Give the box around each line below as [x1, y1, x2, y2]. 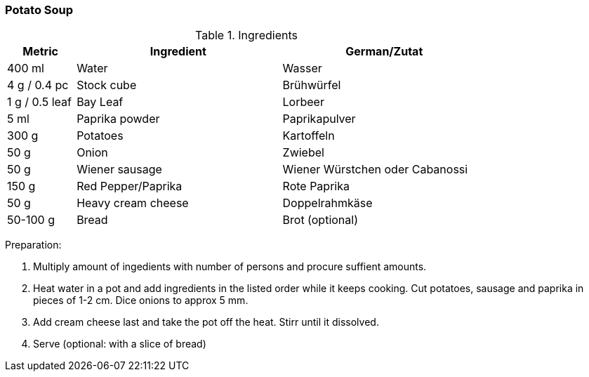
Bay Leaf [77, 95, 124, 110]
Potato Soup [5, 3, 74, 17]
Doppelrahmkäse [282, 196, 373, 211]
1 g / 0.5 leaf [7, 95, 72, 110]
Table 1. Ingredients [195, 28, 298, 43]
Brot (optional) [282, 213, 359, 227]
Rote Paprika [282, 179, 350, 194]
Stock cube [77, 78, 137, 93]
